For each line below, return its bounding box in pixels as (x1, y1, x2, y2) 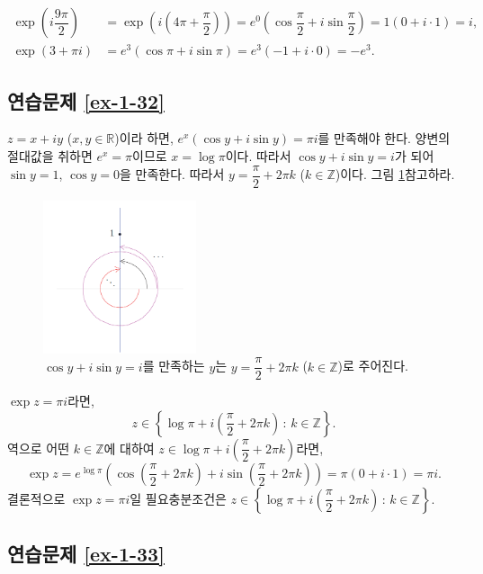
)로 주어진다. (337, 356, 408, 375)
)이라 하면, (114, 129, 174, 148)
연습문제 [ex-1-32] (7, 86, 165, 114)
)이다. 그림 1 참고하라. (335, 165, 455, 183)
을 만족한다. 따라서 (120, 165, 225, 183)
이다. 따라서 (225, 146, 291, 165)
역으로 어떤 (7, 438, 70, 457)
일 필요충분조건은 (130, 489, 227, 507)
